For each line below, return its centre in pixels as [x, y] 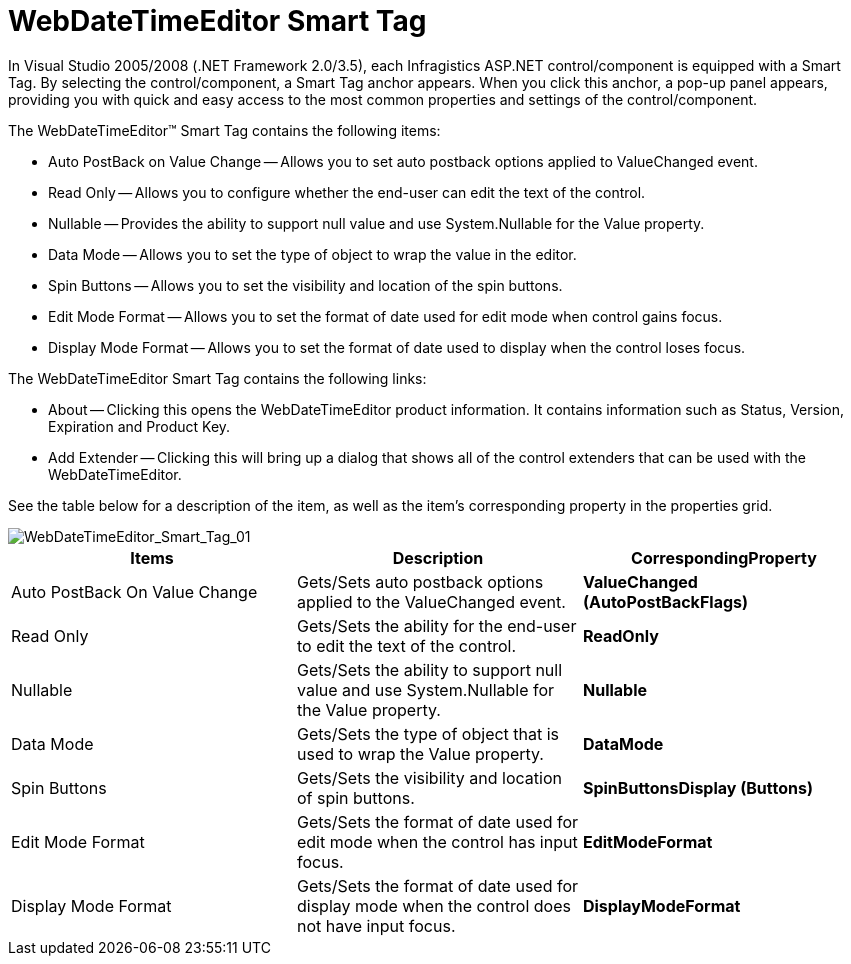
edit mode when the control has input [437, 841]
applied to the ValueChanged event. [431, 601]
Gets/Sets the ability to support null [429, 669]
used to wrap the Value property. [420, 753]
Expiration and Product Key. [139, 426]
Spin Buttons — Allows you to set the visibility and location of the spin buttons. [305, 285]
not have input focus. [376, 925]
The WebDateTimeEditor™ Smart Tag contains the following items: [224, 130]
